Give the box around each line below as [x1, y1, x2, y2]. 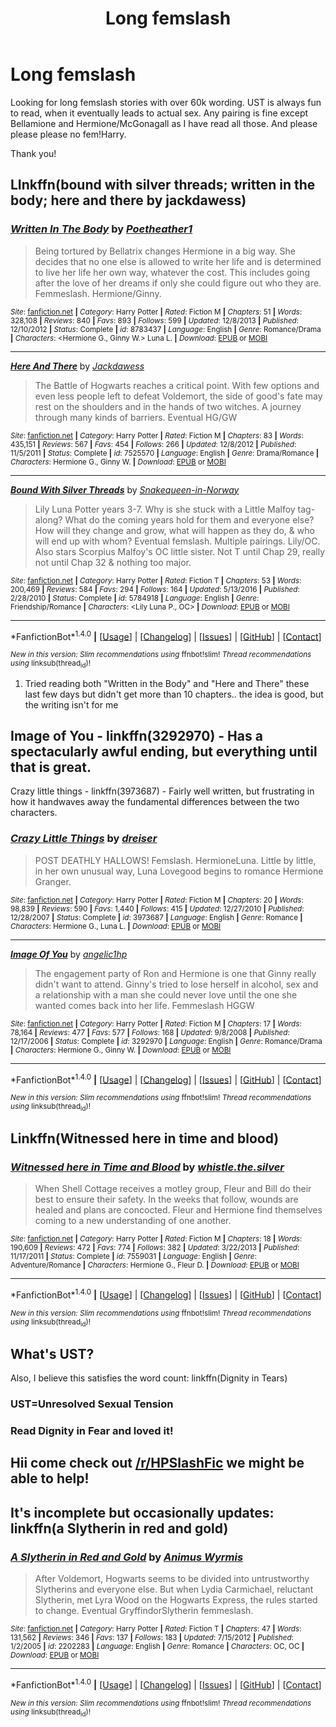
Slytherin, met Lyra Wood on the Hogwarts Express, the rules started [34, 1594, 318, 1606]
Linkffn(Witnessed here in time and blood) [10, 1130, 280, 1147]
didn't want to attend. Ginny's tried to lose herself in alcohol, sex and [34, 978, 319, 990]
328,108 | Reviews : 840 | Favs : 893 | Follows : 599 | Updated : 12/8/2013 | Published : [10, 315, 300, 326]
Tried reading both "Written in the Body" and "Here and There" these [24, 677, 310, 689]
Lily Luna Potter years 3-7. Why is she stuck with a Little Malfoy [34, 503, 296, 515]
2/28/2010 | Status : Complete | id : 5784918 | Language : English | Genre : [10, 593, 260, 603]
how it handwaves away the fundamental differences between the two [10, 796, 300, 808]
